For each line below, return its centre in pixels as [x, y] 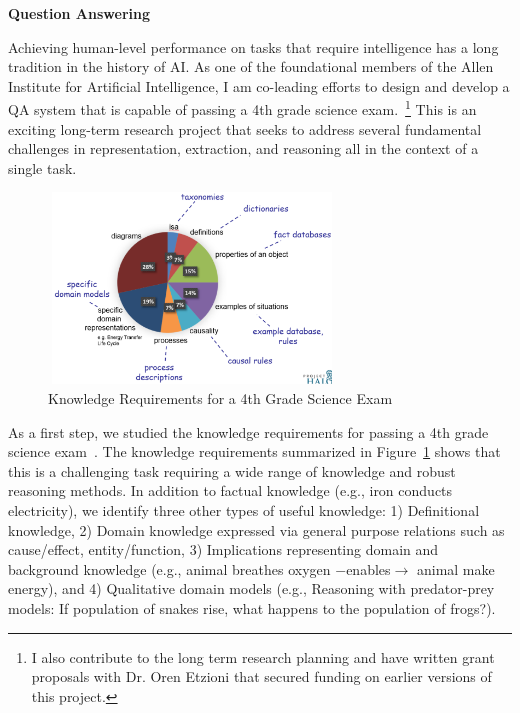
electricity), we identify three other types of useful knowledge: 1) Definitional [244, 509]
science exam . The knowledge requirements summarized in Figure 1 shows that [254, 451]
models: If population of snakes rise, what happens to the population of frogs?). [252, 607]
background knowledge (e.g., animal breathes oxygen [169, 568]
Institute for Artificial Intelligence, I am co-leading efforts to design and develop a [259, 85]
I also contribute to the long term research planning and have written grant [263, 656]
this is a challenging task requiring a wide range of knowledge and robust [232, 470]
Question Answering [79, 13]
